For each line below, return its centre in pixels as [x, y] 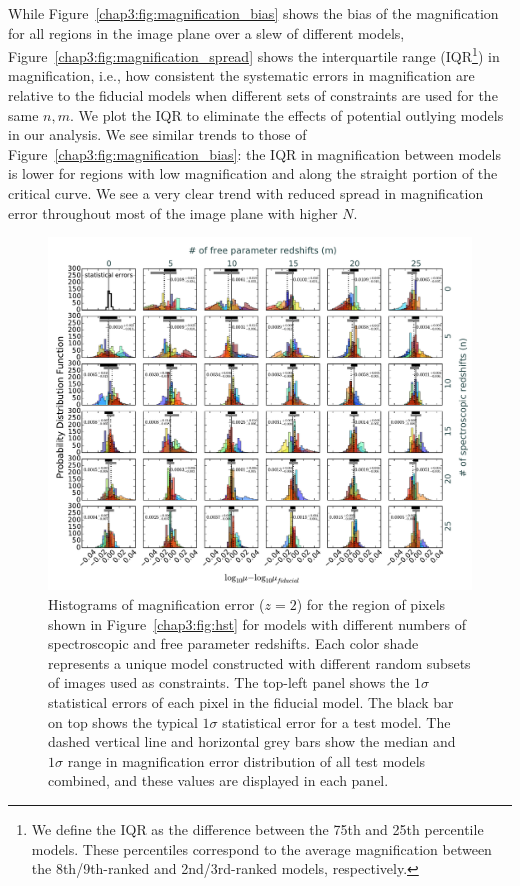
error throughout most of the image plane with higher [173, 212]
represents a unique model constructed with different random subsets [259, 662]
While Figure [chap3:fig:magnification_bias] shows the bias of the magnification [253, 13]
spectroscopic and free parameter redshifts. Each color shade [233, 643]
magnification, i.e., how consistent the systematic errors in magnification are [241, 75]
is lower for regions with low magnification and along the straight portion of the [253, 173]
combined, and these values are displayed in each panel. [218, 780]
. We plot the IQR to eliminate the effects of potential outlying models [287, 114]
